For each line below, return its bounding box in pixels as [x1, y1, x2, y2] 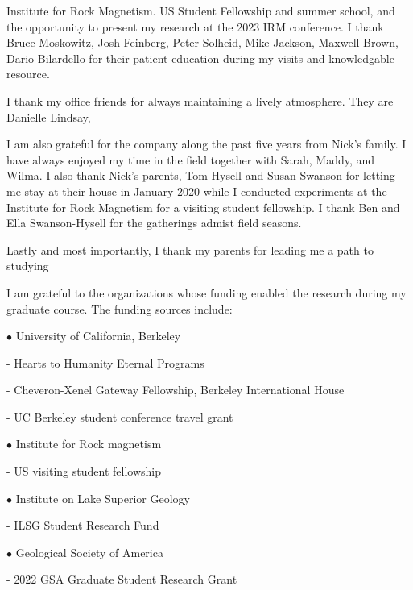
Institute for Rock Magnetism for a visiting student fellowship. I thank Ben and [6, 198, 400, 215]
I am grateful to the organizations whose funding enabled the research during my [6, 284, 407, 301]
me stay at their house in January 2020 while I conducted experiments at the [6, 182, 387, 199]
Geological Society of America [15, 543, 163, 560]
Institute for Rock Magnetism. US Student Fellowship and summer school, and [6, 2, 395, 19]
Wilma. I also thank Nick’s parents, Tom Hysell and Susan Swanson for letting [6, 167, 395, 184]
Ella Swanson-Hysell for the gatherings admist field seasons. [6, 214, 302, 231]
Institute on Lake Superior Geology [15, 489, 190, 506]
